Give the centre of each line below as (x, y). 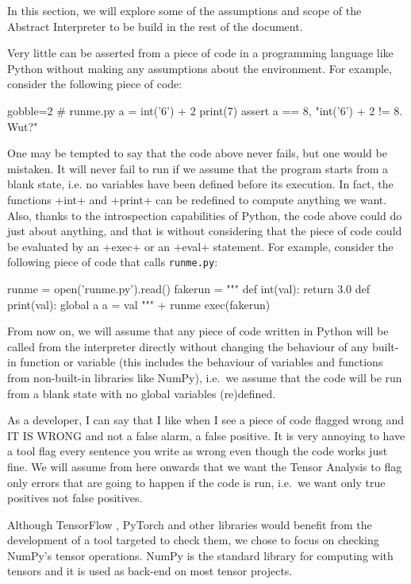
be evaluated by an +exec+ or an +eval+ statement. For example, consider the (200, 246)
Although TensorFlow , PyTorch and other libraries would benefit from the (190, 524)
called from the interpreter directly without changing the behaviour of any (188, 346)
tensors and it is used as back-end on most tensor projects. (150, 571)
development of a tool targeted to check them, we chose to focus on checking (193, 540)
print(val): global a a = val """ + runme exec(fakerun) (139, 304)
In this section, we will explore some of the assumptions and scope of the (184, 10)
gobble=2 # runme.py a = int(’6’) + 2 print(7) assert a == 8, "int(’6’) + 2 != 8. (205, 110)
